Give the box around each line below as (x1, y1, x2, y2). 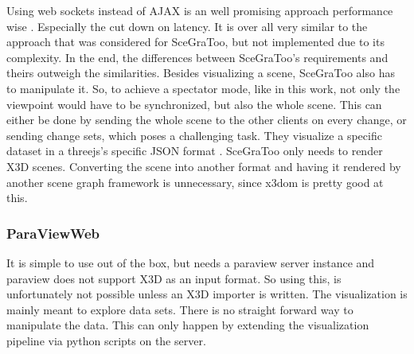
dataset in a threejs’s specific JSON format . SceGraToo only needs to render (6, 142, 383, 159)
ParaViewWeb (6, 223, 100, 243)
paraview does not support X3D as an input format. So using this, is (6, 270, 342, 286)
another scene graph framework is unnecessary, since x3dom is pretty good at (6, 173, 384, 190)
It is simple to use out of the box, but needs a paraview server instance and (6, 254, 375, 270)
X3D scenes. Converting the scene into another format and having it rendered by (6, 158, 401, 174)
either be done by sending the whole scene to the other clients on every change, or (6, 111, 407, 128)
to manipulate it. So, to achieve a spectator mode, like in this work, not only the (6, 80, 400, 96)
